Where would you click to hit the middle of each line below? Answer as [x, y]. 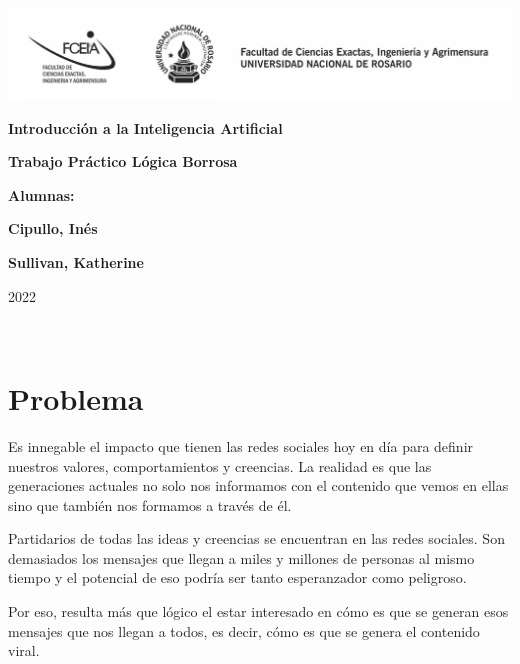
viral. [24, 650]
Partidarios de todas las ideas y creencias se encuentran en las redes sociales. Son [256, 538]
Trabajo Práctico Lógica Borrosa [123, 161]
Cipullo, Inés [53, 228]
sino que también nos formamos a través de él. [150, 504]
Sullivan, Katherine [76, 262]
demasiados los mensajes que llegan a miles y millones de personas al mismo [241, 557]
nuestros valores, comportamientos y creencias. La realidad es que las [220, 465]
